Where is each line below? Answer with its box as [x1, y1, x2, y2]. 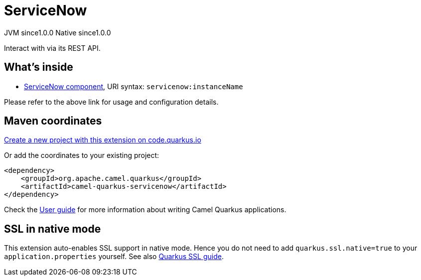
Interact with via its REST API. [4, 43, 101, 52]
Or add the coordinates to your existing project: [4, 151, 159, 160]
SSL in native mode [4, 222, 101, 235]
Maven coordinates [4, 115, 102, 128]
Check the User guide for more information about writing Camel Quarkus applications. [4, 205, 286, 214]
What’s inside [4, 61, 73, 74]
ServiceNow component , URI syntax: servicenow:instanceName [24, 82, 243, 91]
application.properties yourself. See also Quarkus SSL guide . [4, 252, 224, 261]
